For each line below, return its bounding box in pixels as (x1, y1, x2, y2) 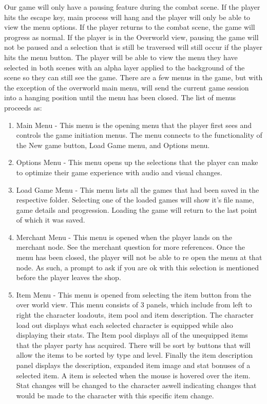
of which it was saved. (16, 214, 85, 225)
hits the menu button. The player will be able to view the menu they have (4, 51, 238, 62)
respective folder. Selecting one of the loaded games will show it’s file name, (16, 194, 254, 205)
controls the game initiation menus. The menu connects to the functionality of (16, 130, 262, 140)
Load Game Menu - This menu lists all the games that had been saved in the (16, 184, 259, 195)
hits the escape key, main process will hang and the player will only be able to (4, 11, 251, 22)
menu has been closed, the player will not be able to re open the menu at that (16, 252, 262, 263)
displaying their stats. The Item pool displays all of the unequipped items (16, 329, 248, 340)
